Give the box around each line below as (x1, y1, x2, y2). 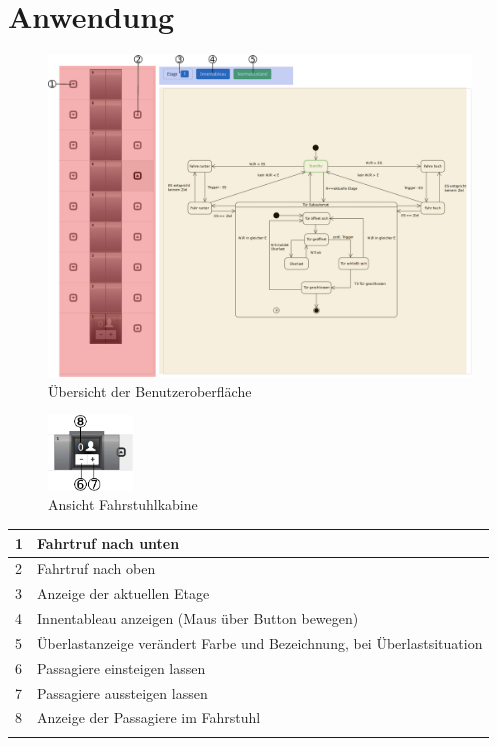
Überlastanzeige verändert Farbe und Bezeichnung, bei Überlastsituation (37, 632, 483, 653)
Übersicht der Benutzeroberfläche (48, 380, 252, 401)
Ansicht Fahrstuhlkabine (48, 494, 198, 515)
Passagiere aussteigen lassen (37, 682, 208, 703)
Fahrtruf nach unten (37, 532, 180, 553)
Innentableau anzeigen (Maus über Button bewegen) (37, 608, 359, 629)
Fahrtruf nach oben (37, 558, 156, 579)
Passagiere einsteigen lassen (37, 657, 206, 678)
